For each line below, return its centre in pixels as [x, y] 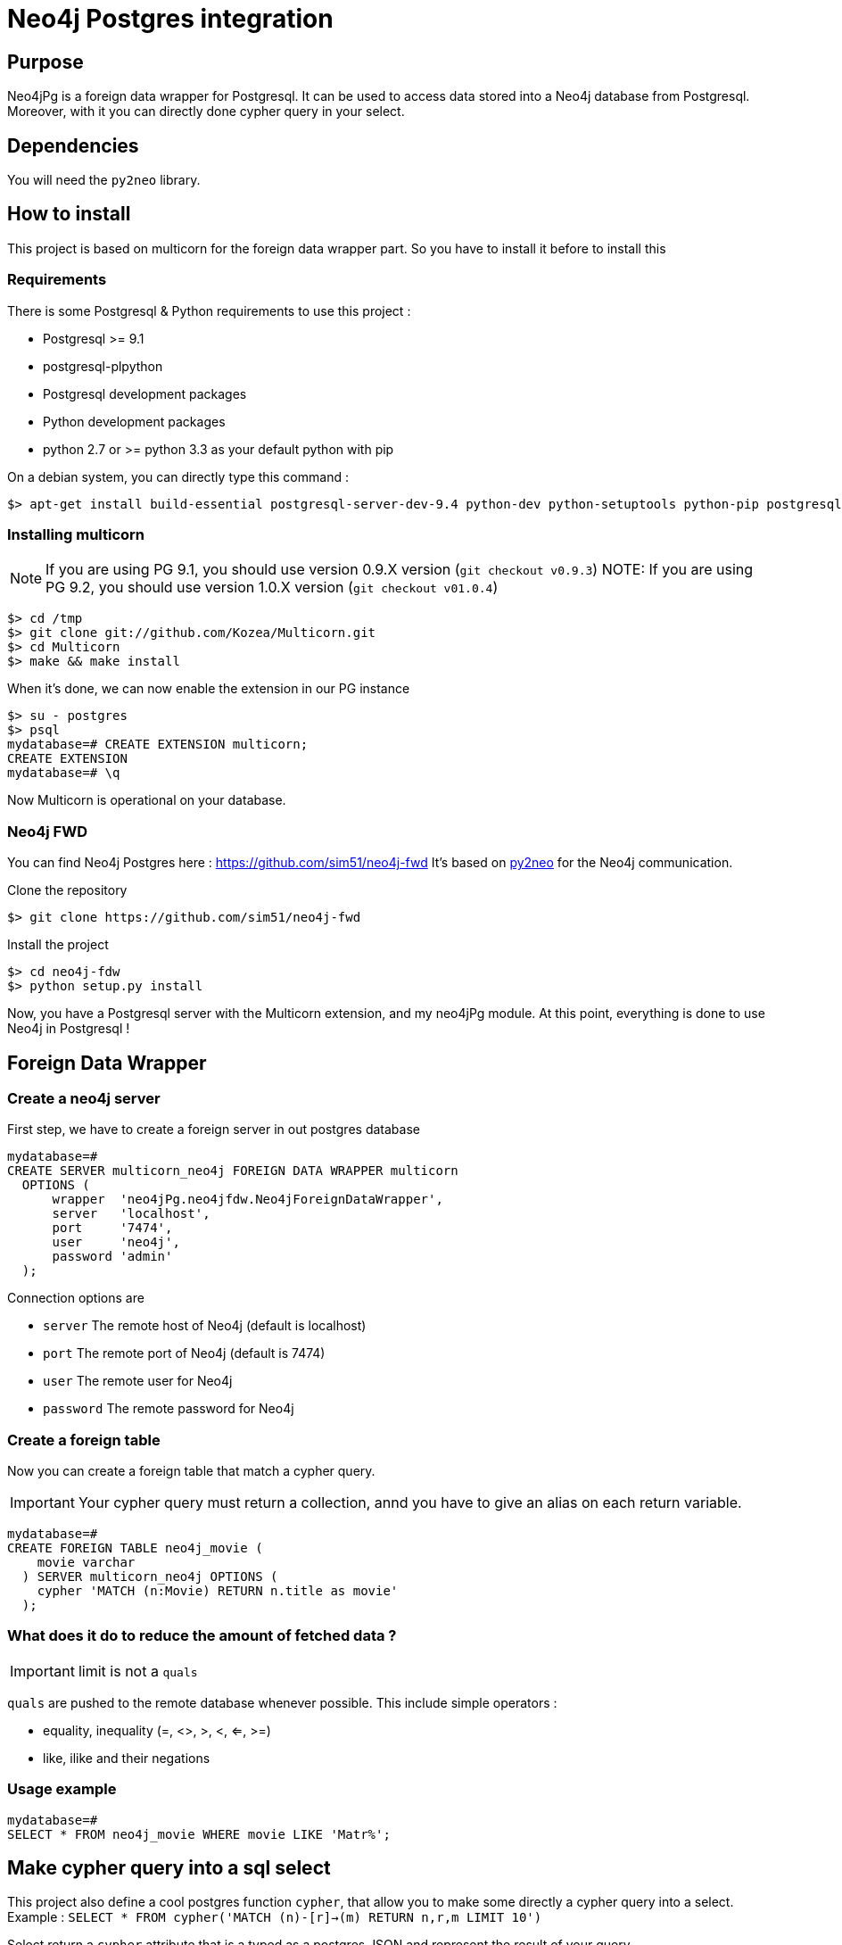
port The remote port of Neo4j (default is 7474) [184, 1353]
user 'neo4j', [116, 1242]
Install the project [58, 945]
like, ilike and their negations [127, 1758]
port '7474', [112, 1228]
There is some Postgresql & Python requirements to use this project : [209, 310]
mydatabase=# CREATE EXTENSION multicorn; [158, 745]
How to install [69, 214]
